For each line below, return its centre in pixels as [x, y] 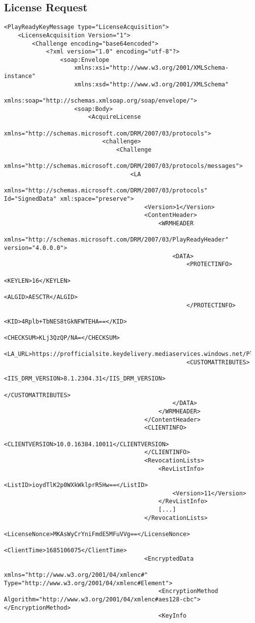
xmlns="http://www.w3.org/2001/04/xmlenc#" [76, 575]
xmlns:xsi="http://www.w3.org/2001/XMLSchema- [152, 68]
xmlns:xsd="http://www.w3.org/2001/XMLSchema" [152, 84]
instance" [20, 76]
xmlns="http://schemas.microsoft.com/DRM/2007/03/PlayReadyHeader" [116, 240]
